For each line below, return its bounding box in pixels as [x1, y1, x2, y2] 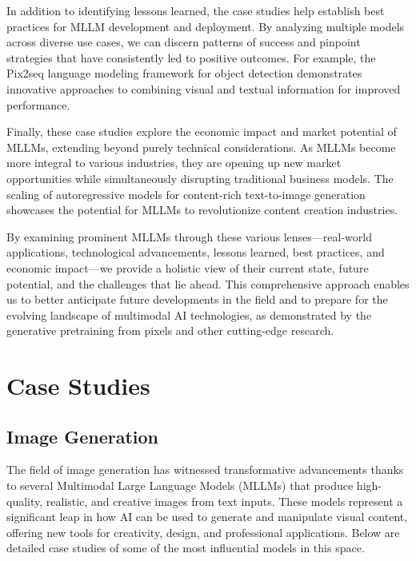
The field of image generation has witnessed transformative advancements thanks [6, 461, 404, 478]
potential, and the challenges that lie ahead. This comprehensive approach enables [6, 275, 410, 292]
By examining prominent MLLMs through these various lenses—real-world [6, 228, 372, 245]
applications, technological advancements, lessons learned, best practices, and [6, 244, 385, 261]
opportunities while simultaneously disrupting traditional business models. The [6, 169, 394, 186]
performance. [6, 96, 70, 113]
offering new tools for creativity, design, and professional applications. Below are [6, 523, 400, 540]
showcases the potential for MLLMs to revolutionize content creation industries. [6, 201, 398, 218]
